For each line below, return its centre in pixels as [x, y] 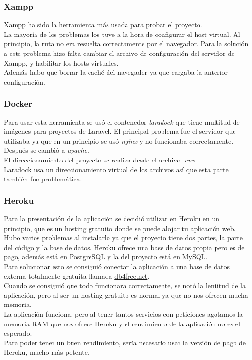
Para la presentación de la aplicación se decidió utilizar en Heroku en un [112, 218]
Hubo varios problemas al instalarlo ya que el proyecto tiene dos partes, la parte [123, 238]
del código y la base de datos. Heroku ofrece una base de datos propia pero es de [124, 247]
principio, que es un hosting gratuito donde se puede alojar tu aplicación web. [120, 228]
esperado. [18, 333]
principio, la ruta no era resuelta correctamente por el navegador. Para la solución [126, 44]
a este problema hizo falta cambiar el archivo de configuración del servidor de [119, 53]
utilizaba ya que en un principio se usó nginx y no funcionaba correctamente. [119, 140]
